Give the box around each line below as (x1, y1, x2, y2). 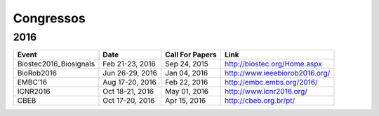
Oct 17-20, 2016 (102, 96, 155, 106)
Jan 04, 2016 (165, 68, 208, 78)
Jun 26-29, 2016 (102, 68, 158, 78)
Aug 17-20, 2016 (102, 78, 157, 87)
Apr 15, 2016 (165, 96, 206, 106)
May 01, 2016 (165, 87, 209, 96)
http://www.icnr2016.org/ (225, 87, 308, 96)
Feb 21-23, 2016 (102, 59, 156, 69)
